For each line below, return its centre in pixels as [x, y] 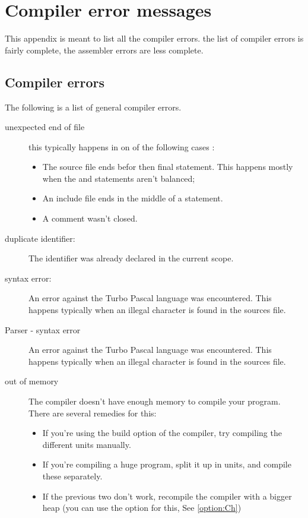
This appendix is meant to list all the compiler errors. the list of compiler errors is [154, 38]
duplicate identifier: [40, 238]
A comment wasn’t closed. [90, 218]
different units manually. [87, 444]
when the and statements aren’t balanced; [119, 178]
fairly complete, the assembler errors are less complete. [104, 50]
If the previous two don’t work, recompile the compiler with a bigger [167, 496]
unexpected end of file [45, 127]
